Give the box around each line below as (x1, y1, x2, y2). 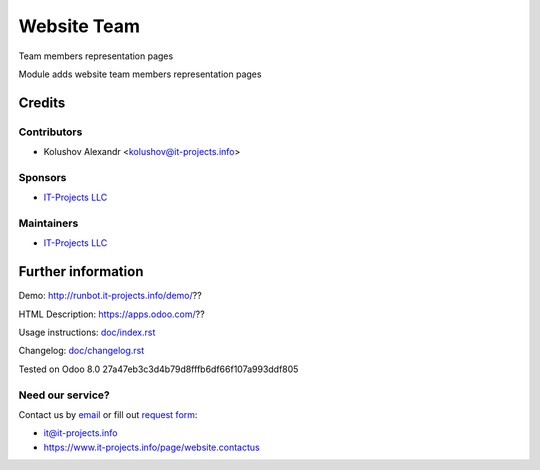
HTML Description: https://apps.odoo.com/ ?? (18, 308, 205, 320)
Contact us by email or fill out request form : (18, 408, 198, 420)
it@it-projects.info (43, 427, 118, 439)
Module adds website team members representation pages (18, 68, 262, 80)
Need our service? (18, 388, 110, 402)
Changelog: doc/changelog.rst (18, 345, 145, 357)
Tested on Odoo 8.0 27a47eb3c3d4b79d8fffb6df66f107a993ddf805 (18, 363, 299, 375)
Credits (18, 94, 66, 111)
